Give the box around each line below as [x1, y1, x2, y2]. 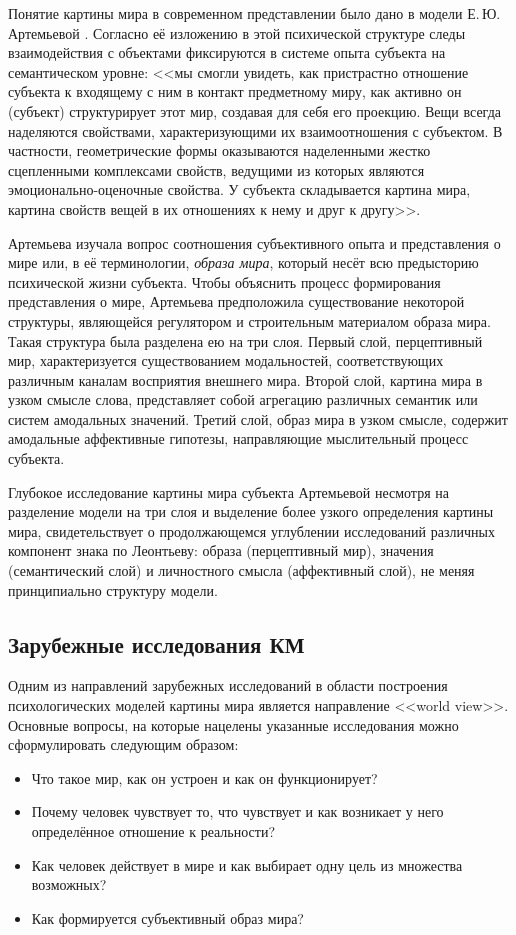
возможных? [31, 874, 107, 895]
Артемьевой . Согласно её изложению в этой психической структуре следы [8, 22, 466, 43]
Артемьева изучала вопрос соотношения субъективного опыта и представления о [8, 232, 501, 253]
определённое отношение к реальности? [31, 820, 275, 841]
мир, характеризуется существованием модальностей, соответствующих [8, 350, 444, 371]
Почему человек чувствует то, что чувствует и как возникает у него [31, 801, 444, 822]
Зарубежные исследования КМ [8, 628, 305, 659]
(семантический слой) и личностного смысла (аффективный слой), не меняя [8, 560, 475, 581]
